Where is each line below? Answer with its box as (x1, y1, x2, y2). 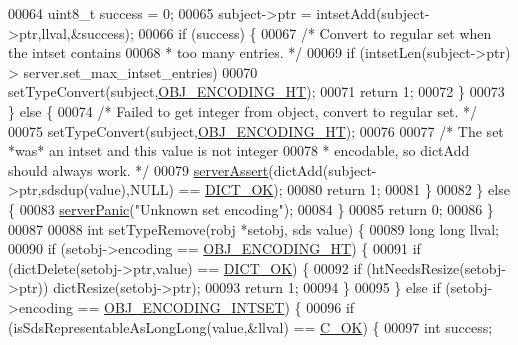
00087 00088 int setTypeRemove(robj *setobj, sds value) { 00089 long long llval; (8, 218, 499, 239)
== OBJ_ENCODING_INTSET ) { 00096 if (77, 296, 355, 317)
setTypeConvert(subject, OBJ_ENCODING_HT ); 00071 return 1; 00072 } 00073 (8, 81, 505, 102)
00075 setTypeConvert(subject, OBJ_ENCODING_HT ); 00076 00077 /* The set (8, 120, 504, 141)
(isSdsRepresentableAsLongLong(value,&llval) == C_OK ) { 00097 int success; (8, 316, 493, 337)
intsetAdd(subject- (316, 3, 430, 23)
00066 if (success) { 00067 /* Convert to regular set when (138, 22, 492, 43)
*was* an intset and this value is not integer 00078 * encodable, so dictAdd (8, 140, 470, 161)
